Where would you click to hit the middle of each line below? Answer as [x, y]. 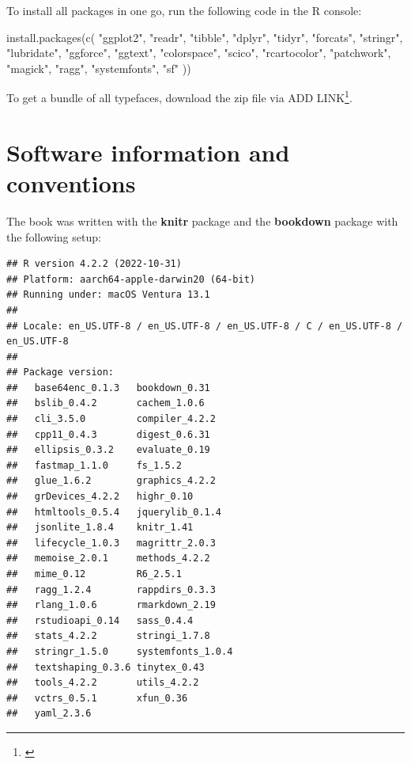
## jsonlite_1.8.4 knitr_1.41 [100, 528]
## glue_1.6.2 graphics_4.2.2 [111, 481]
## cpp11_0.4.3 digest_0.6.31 [108, 434]
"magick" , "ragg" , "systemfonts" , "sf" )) [99, 68]
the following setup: [54, 236]
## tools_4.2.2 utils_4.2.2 [103, 683]
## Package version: [60, 372]
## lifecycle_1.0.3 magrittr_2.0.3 [111, 543]
